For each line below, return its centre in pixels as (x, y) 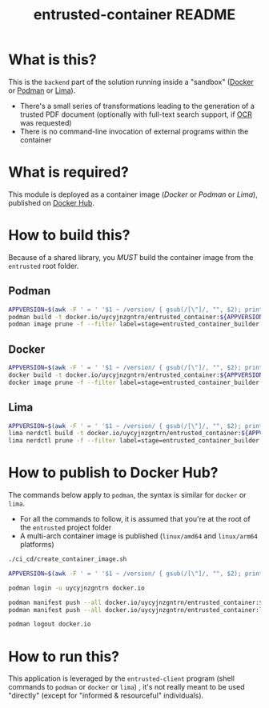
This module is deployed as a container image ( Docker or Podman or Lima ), (133, 194)
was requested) (46, 122)
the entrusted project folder (66, 528)
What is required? (69, 172)
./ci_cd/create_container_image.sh (68, 559)
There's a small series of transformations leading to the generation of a (137, 106)
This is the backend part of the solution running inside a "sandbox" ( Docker (131, 82)
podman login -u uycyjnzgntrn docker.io (77, 588)
